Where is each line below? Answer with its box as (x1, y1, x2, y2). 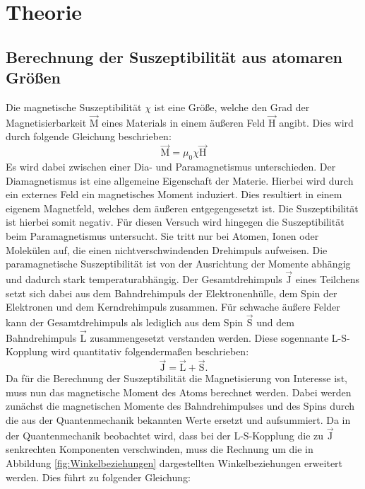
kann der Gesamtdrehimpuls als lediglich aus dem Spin (6, 314, 244, 329)
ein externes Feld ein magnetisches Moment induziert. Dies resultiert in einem (6, 187, 342, 202)
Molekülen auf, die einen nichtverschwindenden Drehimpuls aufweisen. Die (6, 242, 328, 257)
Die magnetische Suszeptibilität (6, 99, 142, 114)
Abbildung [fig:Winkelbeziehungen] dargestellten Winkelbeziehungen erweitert (6, 455, 343, 470)
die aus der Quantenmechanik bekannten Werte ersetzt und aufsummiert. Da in (6, 412, 351, 427)
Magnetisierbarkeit (6, 115, 87, 130)
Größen (6, 67, 61, 88)
